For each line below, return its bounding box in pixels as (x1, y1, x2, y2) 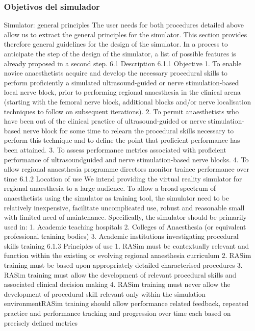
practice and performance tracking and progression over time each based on (4, 308, 231, 318)
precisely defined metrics (4, 317, 77, 328)
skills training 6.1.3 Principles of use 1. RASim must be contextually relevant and (4, 240, 249, 251)
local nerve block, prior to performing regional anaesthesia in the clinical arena (4, 87, 241, 97)
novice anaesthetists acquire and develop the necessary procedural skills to (4, 68, 228, 78)
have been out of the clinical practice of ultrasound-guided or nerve (4, 116, 206, 126)
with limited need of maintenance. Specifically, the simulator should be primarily (4, 212, 247, 222)
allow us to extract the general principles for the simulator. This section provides (4, 29, 247, 39)
